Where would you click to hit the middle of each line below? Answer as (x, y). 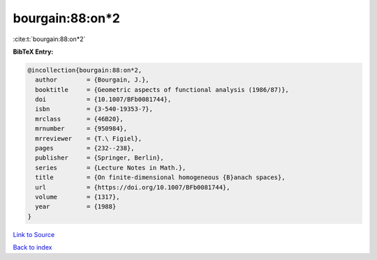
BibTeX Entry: (33, 52)
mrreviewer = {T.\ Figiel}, (89, 138)
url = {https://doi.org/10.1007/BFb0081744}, (133, 187)
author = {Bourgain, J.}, (92, 80)
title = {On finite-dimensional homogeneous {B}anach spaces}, (160, 177)
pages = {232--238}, (85, 148)
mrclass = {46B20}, (79, 119)
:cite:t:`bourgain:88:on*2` (49, 39)
